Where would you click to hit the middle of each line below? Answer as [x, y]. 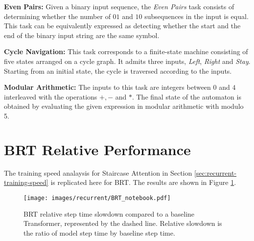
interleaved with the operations [51, 96]
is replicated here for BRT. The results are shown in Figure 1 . [143, 182]
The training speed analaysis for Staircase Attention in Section [98, 172]
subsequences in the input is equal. [196, 16]
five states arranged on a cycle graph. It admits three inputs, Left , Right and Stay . [127, 61]
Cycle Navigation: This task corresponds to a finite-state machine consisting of [126, 51]
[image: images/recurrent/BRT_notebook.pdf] [97, 198]
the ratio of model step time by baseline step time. [99, 232]
